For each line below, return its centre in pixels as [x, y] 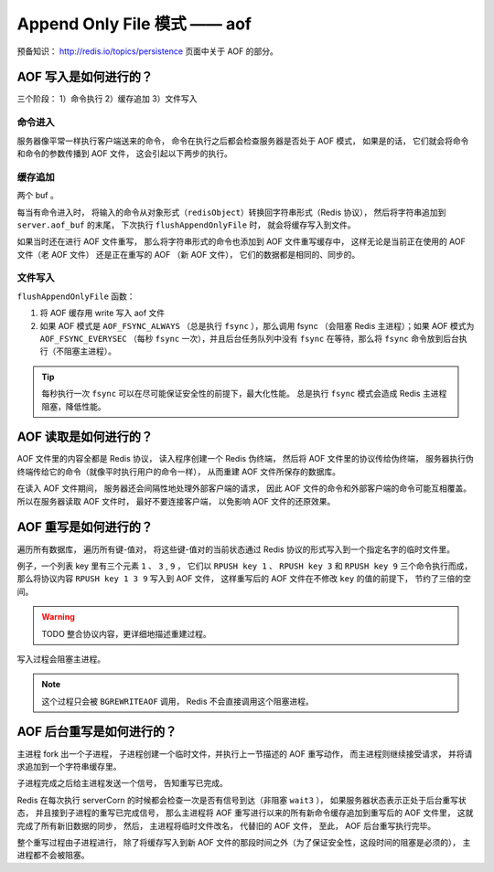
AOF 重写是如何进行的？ [85, 527]
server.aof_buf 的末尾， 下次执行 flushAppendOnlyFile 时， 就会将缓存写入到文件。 [186, 225]
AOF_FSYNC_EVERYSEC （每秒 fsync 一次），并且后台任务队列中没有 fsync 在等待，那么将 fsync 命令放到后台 [249, 339]
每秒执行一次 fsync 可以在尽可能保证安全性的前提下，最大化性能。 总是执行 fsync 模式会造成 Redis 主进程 [244, 394]
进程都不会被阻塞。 [53, 856]
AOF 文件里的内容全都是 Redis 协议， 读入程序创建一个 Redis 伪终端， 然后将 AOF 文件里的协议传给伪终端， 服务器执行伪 [246, 459]
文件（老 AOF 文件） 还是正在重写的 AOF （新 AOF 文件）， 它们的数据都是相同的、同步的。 [188, 254]
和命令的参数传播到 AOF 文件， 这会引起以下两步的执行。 [124, 153]
